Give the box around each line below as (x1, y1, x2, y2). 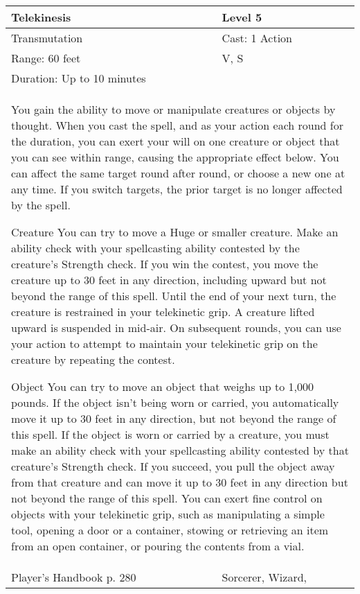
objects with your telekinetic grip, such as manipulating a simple (11, 506, 325, 522)
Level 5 (222, 9, 262, 25)
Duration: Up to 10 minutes (11, 70, 146, 86)
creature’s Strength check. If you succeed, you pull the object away (11, 458, 335, 474)
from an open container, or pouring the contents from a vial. (11, 538, 305, 554)
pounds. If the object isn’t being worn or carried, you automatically (11, 394, 339, 410)
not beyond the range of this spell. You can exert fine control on (11, 490, 323, 506)
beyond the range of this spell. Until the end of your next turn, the (11, 288, 336, 304)
